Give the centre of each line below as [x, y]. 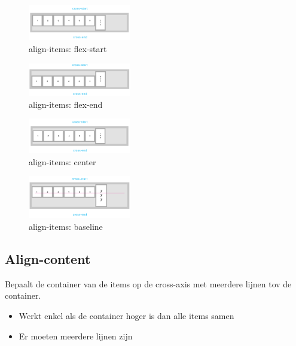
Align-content [48, 259]
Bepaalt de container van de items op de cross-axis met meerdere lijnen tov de [148, 283]
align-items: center [62, 161]
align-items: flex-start [68, 49]
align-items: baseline [66, 227]
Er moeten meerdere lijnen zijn [76, 336]
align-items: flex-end [66, 104]
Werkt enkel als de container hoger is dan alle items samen [126, 316]
